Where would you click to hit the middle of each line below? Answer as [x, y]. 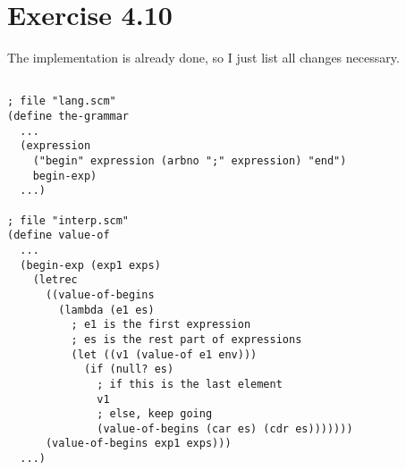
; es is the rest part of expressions [186, 339]
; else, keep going [155, 414]
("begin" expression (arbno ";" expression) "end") [190, 161]
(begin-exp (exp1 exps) [90, 265]
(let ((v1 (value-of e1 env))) [164, 354]
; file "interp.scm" [68, 220]
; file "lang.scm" [62, 101]
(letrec [55, 280]
